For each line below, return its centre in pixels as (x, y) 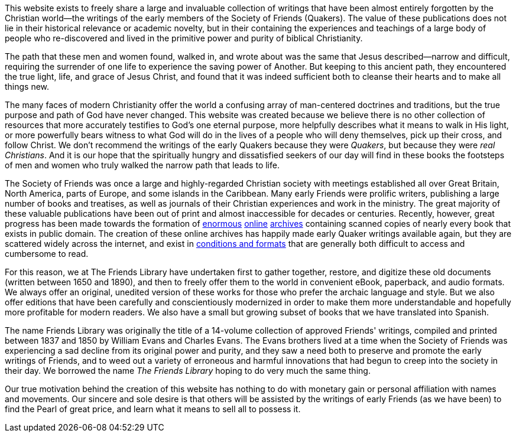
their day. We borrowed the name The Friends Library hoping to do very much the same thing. (188, 371)
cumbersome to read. (47, 254)
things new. (27, 87)
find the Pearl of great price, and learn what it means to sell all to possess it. (153, 409)
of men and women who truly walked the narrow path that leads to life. (142, 165)
